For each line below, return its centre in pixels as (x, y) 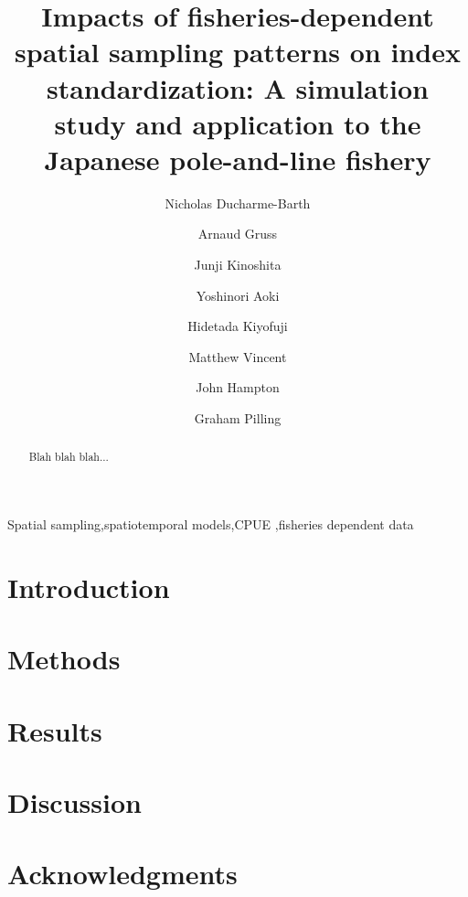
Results (55, 730)
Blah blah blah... (69, 457)
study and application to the (238, 123)
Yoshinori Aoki (238, 295)
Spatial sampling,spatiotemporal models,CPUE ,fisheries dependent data (211, 524)
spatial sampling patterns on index (238, 52)
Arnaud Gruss (238, 234)
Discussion (74, 801)
